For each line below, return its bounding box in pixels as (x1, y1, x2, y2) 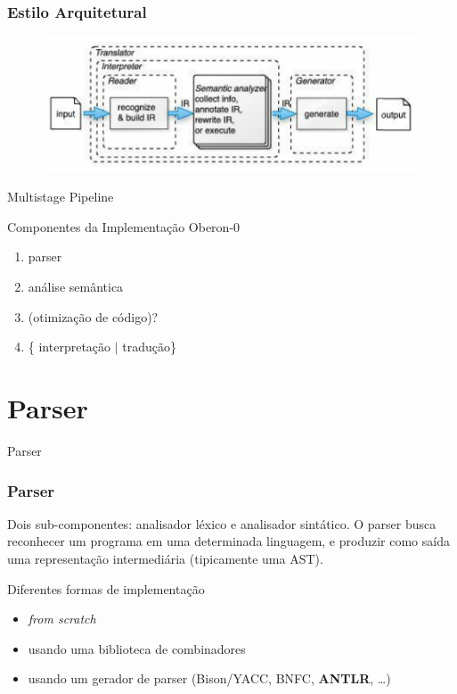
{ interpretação (28, 337, 111, 356)
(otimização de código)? (28, 307, 159, 326)
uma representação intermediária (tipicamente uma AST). (7, 549, 323, 567)
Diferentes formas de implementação (7, 579, 205, 598)
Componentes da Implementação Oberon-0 (7, 217, 241, 235)
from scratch (28, 609, 96, 628)
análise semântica (28, 277, 124, 296)
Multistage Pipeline (7, 187, 114, 206)
